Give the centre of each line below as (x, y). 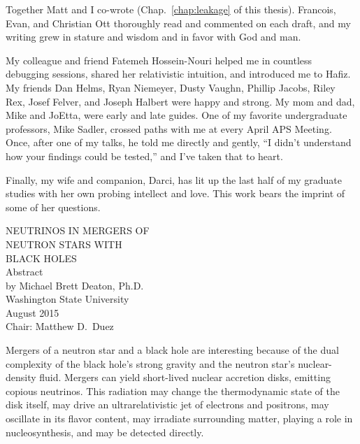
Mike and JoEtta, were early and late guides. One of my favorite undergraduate (177, 115)
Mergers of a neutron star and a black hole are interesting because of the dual (172, 350)
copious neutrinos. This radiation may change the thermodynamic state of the (173, 391)
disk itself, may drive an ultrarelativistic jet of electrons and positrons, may (167, 404)
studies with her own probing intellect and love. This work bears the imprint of (175, 193)
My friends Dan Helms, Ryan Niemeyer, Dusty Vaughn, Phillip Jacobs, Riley (171, 87)
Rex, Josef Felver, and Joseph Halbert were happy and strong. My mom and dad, (180, 101)
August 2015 (33, 312)
